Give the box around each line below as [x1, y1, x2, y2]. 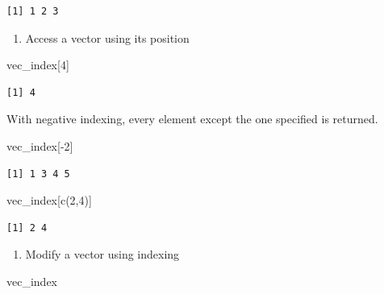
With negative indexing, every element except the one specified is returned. [6, 110, 378, 127]
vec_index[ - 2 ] [6, 137, 73, 154]
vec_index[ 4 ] [6, 56, 69, 73]
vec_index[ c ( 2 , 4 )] [6, 192, 92, 209]
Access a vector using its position [25, 29, 190, 46]
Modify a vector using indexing [25, 246, 180, 263]
